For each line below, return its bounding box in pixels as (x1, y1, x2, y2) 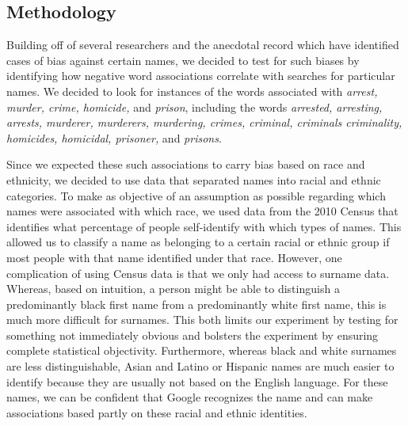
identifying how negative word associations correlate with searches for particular (6, 67, 395, 84)
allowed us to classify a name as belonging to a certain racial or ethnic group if (6, 234, 390, 250)
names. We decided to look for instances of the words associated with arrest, (6, 82, 378, 99)
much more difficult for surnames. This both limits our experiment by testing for (6, 311, 398, 328)
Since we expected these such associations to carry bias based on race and (6, 156, 365, 173)
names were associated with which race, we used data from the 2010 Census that (6, 203, 398, 219)
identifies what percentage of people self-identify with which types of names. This (6, 218, 402, 234)
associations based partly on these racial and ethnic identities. (6, 404, 307, 420)
